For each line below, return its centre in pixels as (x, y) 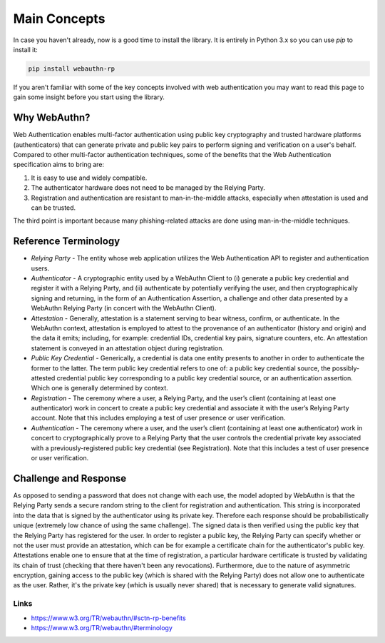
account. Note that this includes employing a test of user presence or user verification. (158, 418)
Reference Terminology (67, 242)
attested (43, 378)
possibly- (346, 368)
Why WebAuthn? (52, 118)
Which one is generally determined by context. (100, 388)
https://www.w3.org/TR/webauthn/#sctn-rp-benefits (108, 618)
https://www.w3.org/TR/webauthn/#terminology (102, 628)
